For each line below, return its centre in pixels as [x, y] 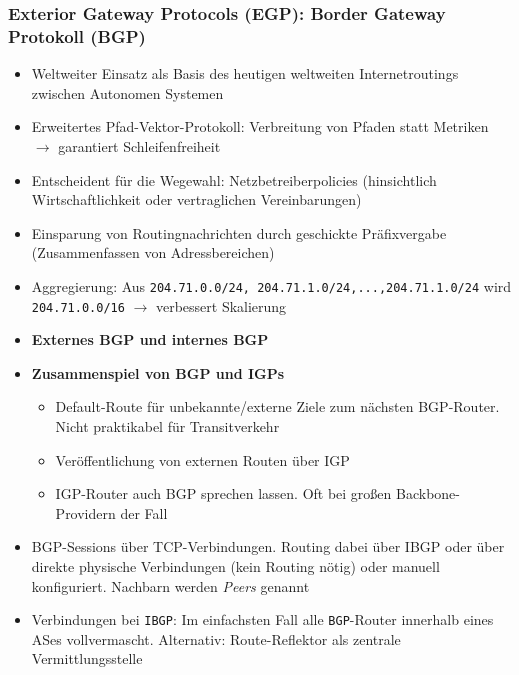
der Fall [144, 512]
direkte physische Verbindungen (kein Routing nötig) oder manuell [235, 565]
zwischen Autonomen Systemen [127, 92]
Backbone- [428, 493]
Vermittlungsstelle [87, 658]
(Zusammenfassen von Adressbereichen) [153, 252]
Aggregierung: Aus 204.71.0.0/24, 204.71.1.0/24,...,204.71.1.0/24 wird [271, 285]
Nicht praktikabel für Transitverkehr [167, 425]
